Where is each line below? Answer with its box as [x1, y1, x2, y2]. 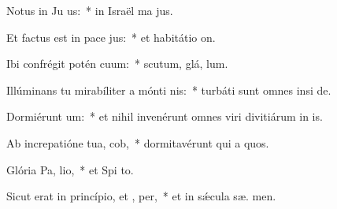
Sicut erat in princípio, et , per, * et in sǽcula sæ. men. [6, 188, 276, 204]
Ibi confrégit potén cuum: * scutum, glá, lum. [6, 55, 228, 72]
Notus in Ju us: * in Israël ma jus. [6, 2, 173, 18]
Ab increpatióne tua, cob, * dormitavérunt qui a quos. [6, 134, 269, 151]
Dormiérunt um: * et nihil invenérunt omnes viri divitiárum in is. [6, 108, 323, 125]
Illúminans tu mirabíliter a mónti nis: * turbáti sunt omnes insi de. [6, 81, 331, 98]
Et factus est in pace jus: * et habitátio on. [6, 28, 216, 45]
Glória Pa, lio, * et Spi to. [6, 161, 134, 177]
